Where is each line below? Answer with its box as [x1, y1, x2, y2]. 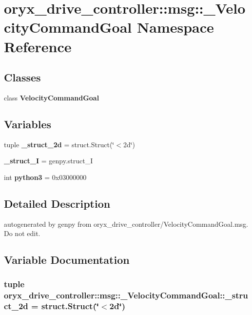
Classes [4, 70, 41, 85]
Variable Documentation [4, 252, 130, 267]
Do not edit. [4, 228, 40, 238]
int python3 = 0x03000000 [4, 172, 87, 182]
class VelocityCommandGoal [4, 92, 99, 102]
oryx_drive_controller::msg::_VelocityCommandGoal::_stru [4, 289, 248, 301]
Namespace [137, 17, 214, 37]
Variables [4, 116, 52, 131]
